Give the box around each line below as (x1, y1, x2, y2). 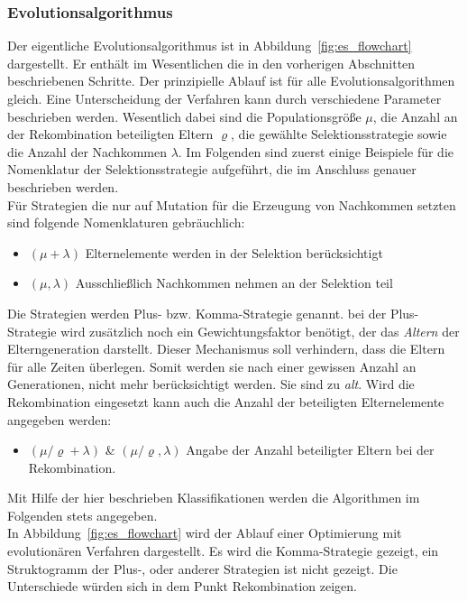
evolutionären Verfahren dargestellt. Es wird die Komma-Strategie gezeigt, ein (7, 541, 439, 560)
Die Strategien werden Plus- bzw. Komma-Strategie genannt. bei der (7, 303, 387, 322)
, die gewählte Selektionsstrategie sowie (231, 125, 447, 143)
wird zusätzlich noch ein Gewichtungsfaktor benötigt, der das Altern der (60, 321, 460, 340)
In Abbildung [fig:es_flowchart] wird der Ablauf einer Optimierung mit (7, 523, 402, 542)
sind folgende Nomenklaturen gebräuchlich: (7, 213, 245, 232)
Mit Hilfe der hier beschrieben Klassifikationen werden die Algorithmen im (7, 488, 420, 507)
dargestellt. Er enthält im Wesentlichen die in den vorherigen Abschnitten (7, 53, 416, 72)
